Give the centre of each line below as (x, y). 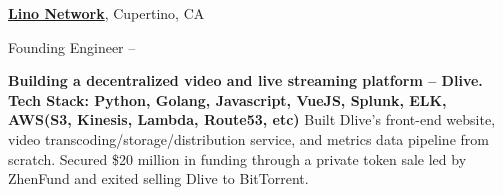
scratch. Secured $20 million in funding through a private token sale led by (237, 158)
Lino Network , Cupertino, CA (106, 13)
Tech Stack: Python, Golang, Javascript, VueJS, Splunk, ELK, (227, 99)
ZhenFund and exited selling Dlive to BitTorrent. (158, 178)
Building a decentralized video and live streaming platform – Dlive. (245, 80)
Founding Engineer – (72, 46)
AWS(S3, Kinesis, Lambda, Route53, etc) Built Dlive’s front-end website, (252, 119)
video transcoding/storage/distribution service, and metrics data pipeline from (248, 138)
